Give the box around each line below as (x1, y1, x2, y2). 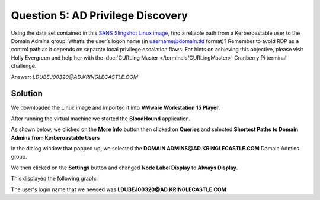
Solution (11, 88, 43, 99)
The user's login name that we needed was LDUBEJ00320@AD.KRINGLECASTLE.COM (11, 186, 226, 193)
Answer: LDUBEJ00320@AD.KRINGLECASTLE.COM (11, 73, 139, 80)
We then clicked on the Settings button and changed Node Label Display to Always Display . (11, 164, 238, 171)
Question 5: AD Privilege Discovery (11, 9, 188, 22)
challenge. (11, 63, 37, 70)
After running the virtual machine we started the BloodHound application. (11, 115, 191, 122)
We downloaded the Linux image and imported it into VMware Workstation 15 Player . (11, 104, 220, 112)
